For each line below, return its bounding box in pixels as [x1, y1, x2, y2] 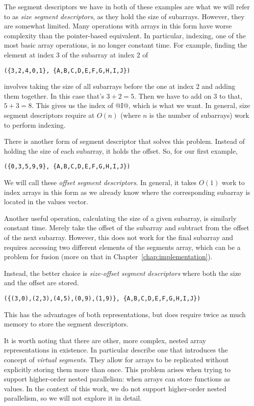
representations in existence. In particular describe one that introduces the [4, 345, 228, 355]
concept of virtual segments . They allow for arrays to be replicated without [4, 354, 229, 364]
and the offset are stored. [4, 277, 79, 288]
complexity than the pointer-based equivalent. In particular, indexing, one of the [4, 30, 246, 40]
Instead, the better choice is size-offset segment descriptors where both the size [4, 268, 241, 278]
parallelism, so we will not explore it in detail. [4, 393, 142, 403]
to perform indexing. [4, 119, 66, 130]
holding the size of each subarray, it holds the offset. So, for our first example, [4, 145, 238, 156]
